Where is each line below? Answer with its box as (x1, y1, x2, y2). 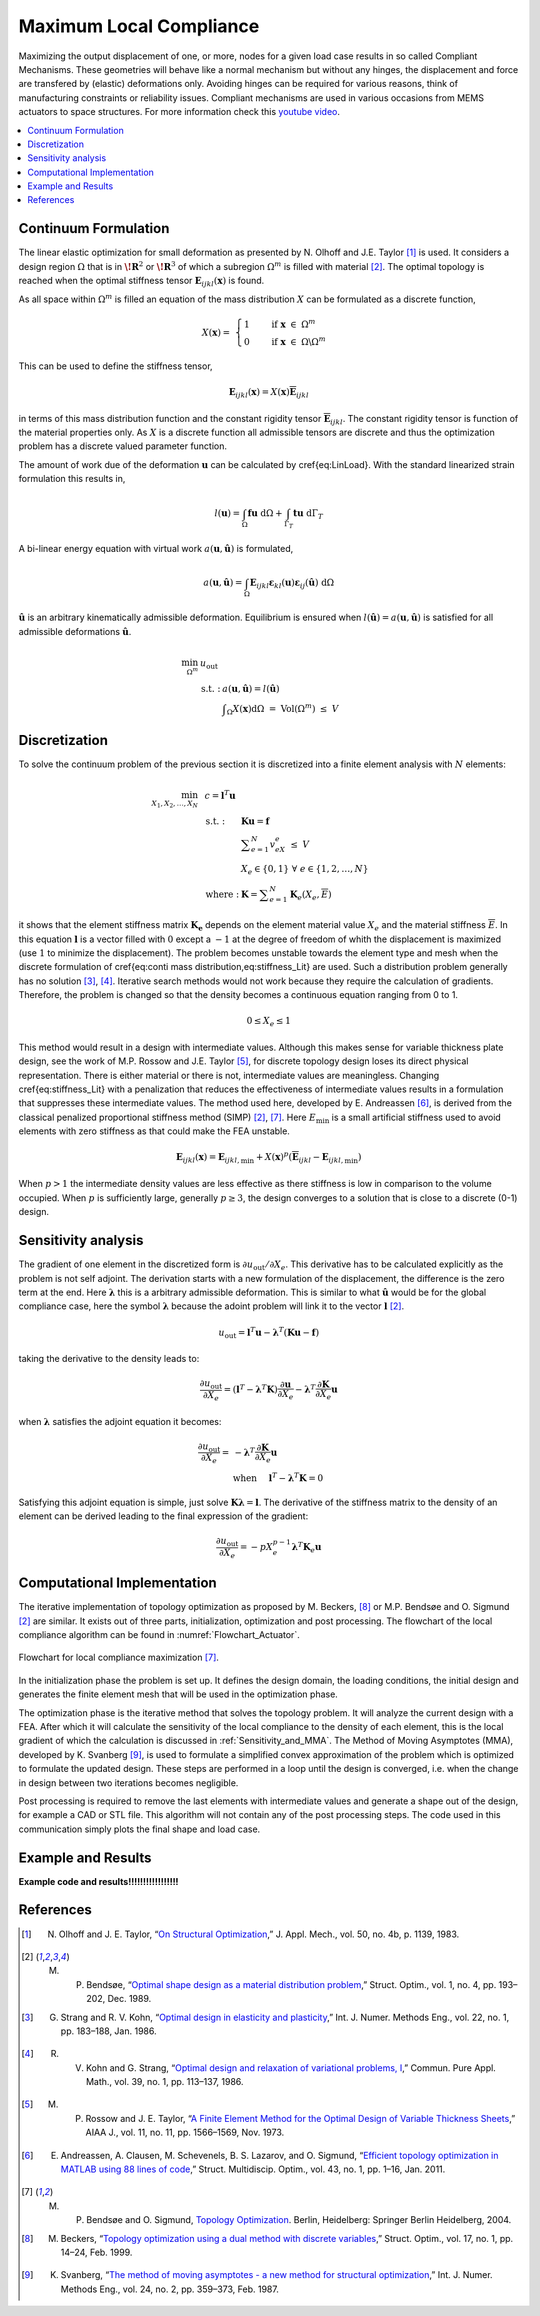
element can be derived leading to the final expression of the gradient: (18, 1510, 309, 1522)
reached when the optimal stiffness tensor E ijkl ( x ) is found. (18, 275, 265, 289)
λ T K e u (291, 1540, 322, 1555)
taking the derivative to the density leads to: (18, 1353, 200, 1365)
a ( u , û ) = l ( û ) (221, 683, 280, 694)
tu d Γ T (292, 508, 324, 522)
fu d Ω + (247, 508, 283, 519)
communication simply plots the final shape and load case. (18, 1823, 261, 1835)
